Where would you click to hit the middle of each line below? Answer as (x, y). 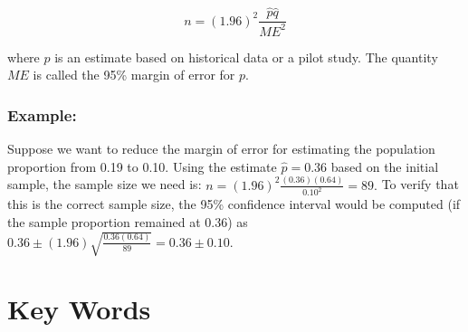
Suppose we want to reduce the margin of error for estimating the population (221, 149)
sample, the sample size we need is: (105, 184)
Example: (42, 114)
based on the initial (385, 166)
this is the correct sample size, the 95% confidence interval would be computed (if (234, 204)
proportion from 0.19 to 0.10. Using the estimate (142, 166)
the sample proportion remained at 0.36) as (128, 222)
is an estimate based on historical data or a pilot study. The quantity (246, 57)
